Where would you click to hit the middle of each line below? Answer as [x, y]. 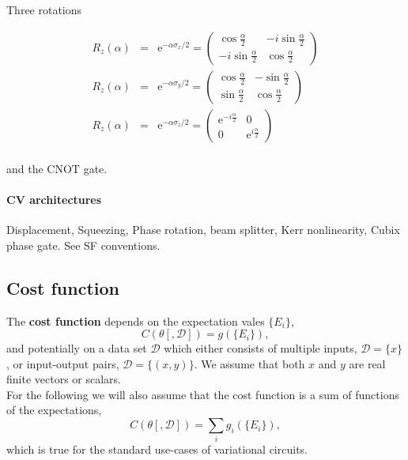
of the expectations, [54, 410]
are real [367, 363]
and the [25, 168]
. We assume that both [249, 363]
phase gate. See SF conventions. [83, 245]
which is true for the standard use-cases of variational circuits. [157, 449]
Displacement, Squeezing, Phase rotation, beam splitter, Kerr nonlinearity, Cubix [203, 230]
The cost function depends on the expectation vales [136, 320]
